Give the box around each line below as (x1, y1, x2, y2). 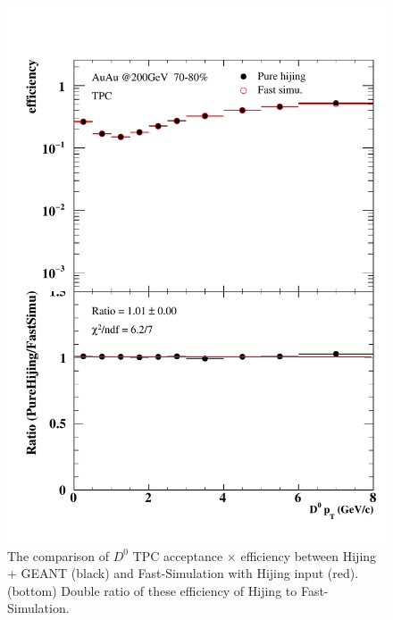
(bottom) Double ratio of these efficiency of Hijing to (7, 581, 297, 599)
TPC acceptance (132, 546, 223, 565)
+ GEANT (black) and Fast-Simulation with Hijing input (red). (7, 564, 359, 582)
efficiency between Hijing (240, 546, 377, 565)
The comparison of (7, 546, 110, 565)
